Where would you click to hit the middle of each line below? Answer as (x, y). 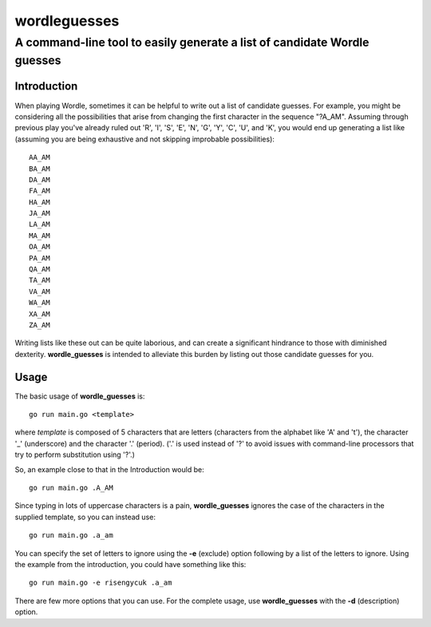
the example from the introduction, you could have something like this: (130, 564)
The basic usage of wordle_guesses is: (80, 396)
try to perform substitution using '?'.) (75, 454)
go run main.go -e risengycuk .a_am (101, 583)
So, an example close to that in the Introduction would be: (109, 469)
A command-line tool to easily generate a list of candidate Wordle (192, 42)
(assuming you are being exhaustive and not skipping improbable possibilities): (145, 139)
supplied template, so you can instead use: (85, 517)
